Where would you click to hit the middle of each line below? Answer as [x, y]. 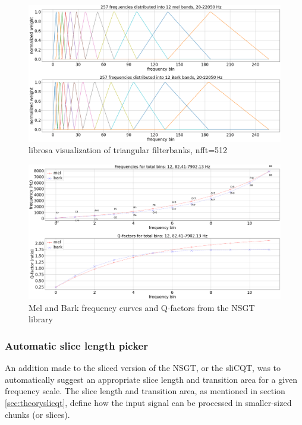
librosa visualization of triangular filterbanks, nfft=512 [128, 150]
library [41, 319]
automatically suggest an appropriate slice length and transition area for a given [151, 379]
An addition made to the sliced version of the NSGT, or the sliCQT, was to [143, 368]
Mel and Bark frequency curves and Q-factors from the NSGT [142, 307]
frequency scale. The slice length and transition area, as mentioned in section [145, 391]
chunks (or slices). [37, 414]
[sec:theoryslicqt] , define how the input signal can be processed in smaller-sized [148, 402]
